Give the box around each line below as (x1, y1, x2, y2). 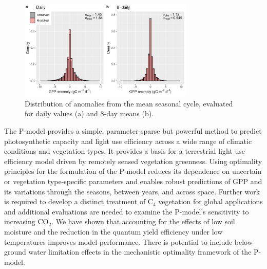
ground (4, 246, 26, 257)
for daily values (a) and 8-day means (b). (25, 108, 154, 119)
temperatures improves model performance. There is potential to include (4, 236, 233, 247)
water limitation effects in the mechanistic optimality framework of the (28, 246, 252, 257)
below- (234, 236, 255, 247)
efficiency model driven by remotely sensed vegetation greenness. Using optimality (4, 155, 262, 166)
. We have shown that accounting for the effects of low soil (51, 216, 235, 227)
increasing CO (4, 216, 49, 227)
